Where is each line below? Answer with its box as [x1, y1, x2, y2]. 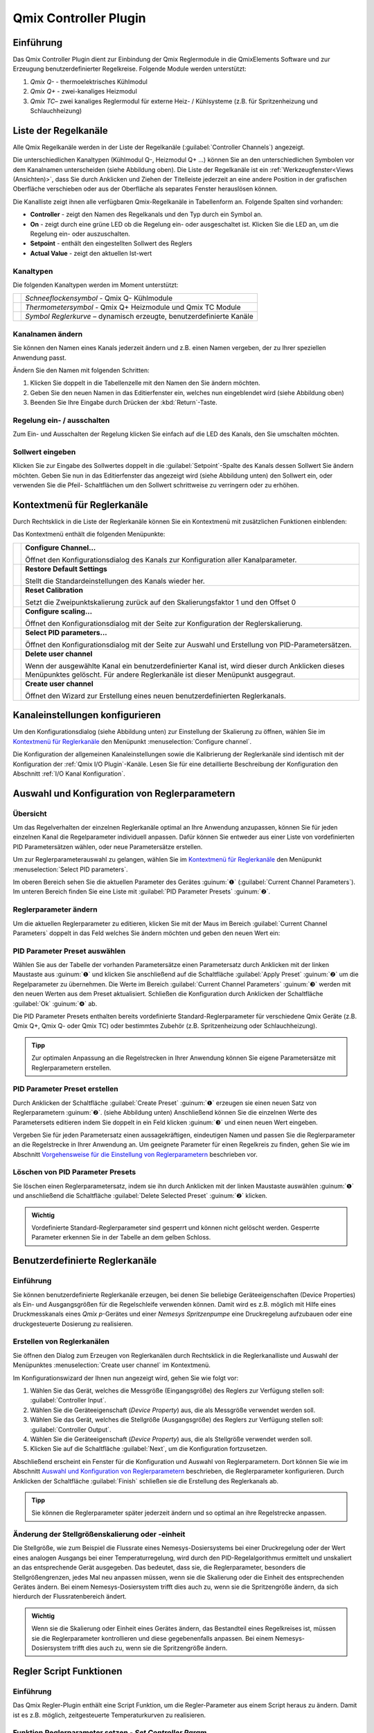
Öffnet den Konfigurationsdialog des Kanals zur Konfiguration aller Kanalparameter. [25, 555, 297, 564]
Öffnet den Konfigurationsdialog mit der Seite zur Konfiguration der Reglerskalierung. [25, 618, 303, 628]
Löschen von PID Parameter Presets [12, 1167, 136, 1177]
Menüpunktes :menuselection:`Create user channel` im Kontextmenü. [12, 1361, 211, 1369]
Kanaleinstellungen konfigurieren [12, 709, 161, 721]
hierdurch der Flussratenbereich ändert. [12, 1592, 127, 1601]
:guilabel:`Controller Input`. [30, 1396, 107, 1404]
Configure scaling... [25, 607, 93, 616]
